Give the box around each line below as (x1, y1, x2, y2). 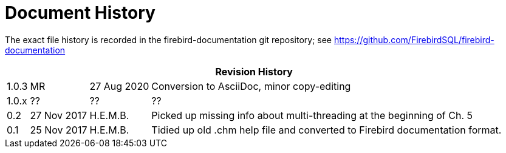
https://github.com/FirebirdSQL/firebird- (333, 34, 494, 45)
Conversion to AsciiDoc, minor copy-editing (151, 80, 351, 92)
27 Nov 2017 (30, 109, 87, 121)
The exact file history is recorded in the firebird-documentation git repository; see (5, 34, 332, 45)
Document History (5, 2, 156, 23)
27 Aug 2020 (89, 80, 149, 92)
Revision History (215, 65, 293, 78)
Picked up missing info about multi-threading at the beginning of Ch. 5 (151, 109, 473, 121)
